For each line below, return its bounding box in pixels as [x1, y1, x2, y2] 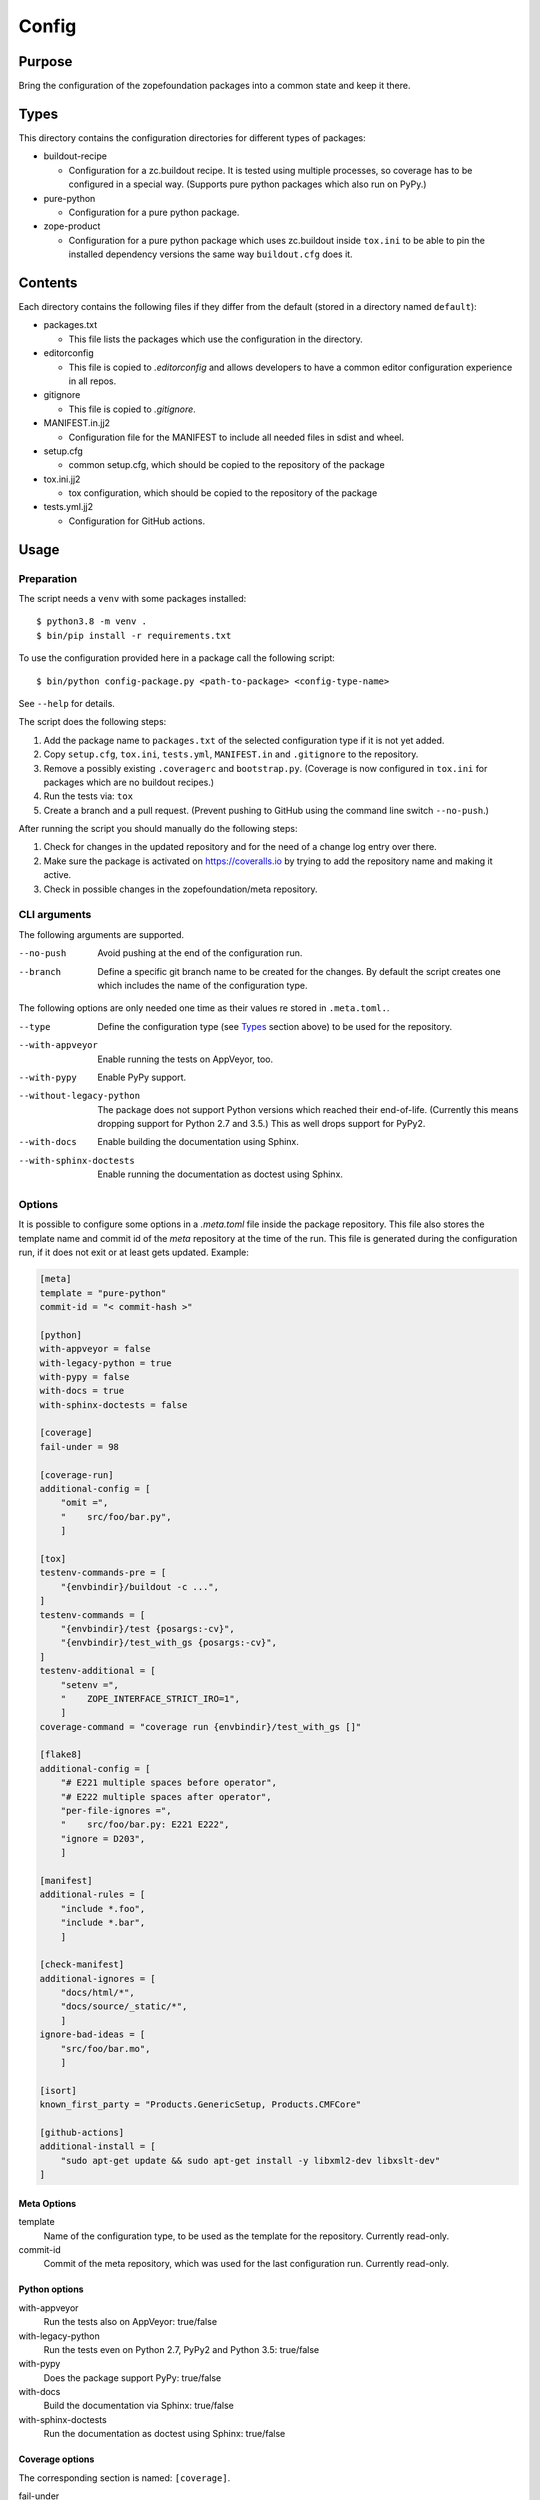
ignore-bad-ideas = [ [39, 2029, 146, 2040]
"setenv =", [60, 1679, 120, 1690]
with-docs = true [39, 1385, 125, 1397]
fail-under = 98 [39, 1441, 120, 1452]
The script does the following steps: [18, 716, 167, 728]
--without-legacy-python [18, 1090, 140, 1102]
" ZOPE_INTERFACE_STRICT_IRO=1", [60, 1693, 240, 1704]
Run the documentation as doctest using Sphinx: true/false [43, 2428, 286, 2440]
